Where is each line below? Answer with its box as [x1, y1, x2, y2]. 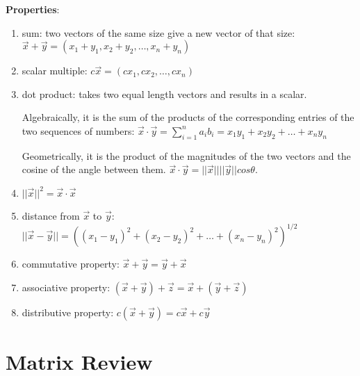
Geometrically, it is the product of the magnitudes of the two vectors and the [22, 148, 351, 163]
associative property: [22, 279, 111, 294]
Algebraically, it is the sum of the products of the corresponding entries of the [22, 110, 354, 124]
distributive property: [22, 304, 114, 319]
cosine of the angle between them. [22, 162, 166, 177]
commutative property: [22, 256, 120, 271]
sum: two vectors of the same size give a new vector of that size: [22, 25, 295, 40]
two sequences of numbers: [22, 123, 135, 138]
